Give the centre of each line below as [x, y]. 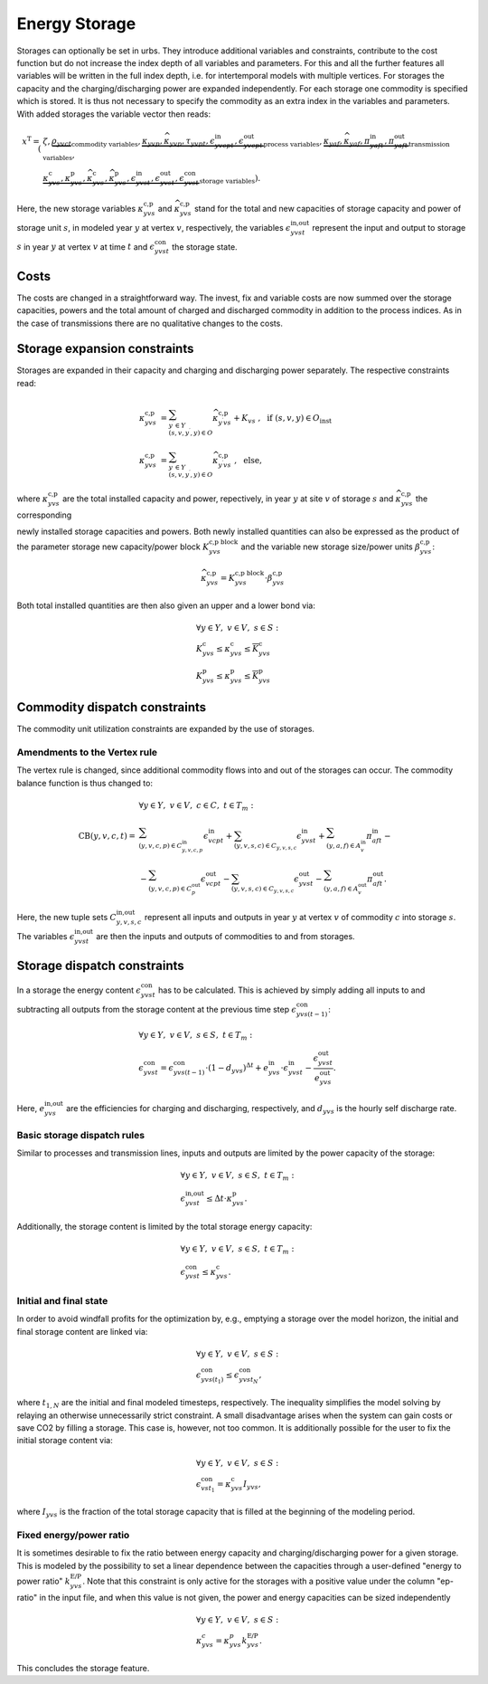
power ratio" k [44, 1581]
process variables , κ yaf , [303, 142]
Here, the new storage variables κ [80, 209]
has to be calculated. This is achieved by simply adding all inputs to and [292, 990]
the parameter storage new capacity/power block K [113, 547]
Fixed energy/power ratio [73, 1535]
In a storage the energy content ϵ [79, 990]
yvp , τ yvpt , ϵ [192, 142]
